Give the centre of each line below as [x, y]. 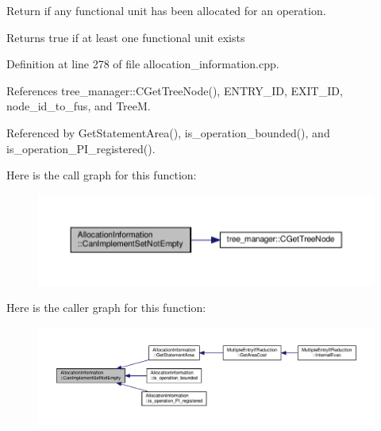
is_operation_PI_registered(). [81, 148]
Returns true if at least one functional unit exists [126, 37]
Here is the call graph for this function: [102, 175]
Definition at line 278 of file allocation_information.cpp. [143, 64]
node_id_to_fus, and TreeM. [79, 106]
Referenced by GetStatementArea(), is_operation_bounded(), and [168, 132]
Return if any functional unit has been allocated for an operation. [166, 10]
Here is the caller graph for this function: [106, 308]
